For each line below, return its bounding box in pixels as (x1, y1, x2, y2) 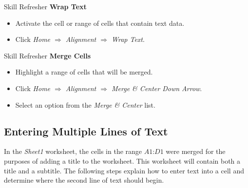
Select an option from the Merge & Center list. (15, 99, 155, 110)
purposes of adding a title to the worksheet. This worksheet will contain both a (4, 155, 241, 166)
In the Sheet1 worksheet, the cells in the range (4, 146, 142, 156)
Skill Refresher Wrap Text (4, 1, 87, 11)
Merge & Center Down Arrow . (112, 83, 202, 93)
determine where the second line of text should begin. (4, 175, 164, 185)
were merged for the (166, 146, 226, 156)
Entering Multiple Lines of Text (4, 123, 168, 138)
